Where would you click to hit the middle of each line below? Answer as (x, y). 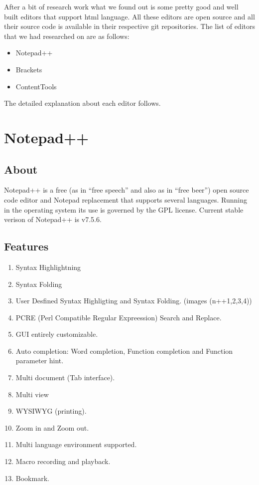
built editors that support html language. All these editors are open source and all (129, 16)
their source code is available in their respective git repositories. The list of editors (129, 26)
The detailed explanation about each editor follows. (82, 103)
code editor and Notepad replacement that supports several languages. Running (126, 199)
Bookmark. (32, 478)
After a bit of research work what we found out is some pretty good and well (121, 6)
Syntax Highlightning (48, 267)
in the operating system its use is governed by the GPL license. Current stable (124, 209)
